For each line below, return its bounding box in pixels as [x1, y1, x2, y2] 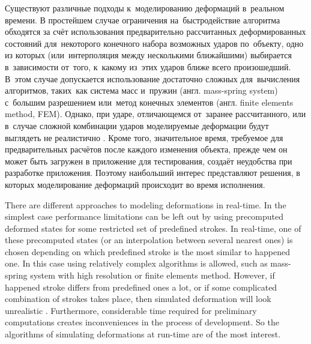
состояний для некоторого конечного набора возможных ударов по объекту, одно [5, 37, 304, 49]
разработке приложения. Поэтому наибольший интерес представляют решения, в [5, 166, 300, 179]
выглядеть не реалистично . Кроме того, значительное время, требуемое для [5, 131, 283, 143]
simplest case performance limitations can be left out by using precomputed [5, 210, 284, 223]
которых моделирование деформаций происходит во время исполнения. [5, 178, 265, 190]
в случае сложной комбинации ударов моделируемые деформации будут [5, 119, 269, 131]
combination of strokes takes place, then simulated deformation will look [5, 292, 271, 305]
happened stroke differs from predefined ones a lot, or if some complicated [5, 280, 277, 293]
